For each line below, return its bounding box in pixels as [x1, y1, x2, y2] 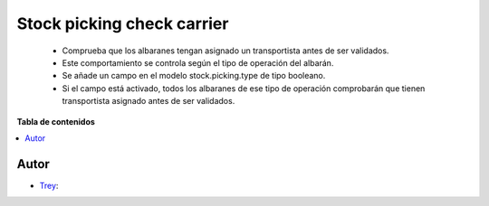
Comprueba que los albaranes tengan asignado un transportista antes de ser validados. [62, 45, 389, 56]
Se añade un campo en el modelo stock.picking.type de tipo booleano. [62, 70, 326, 81]
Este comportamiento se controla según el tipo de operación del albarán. [62, 57, 334, 68]
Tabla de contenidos [16, 116, 95, 126]
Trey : [39, 180, 59, 191]
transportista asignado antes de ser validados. [62, 96, 235, 107]
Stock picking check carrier [16, 14, 229, 33]
